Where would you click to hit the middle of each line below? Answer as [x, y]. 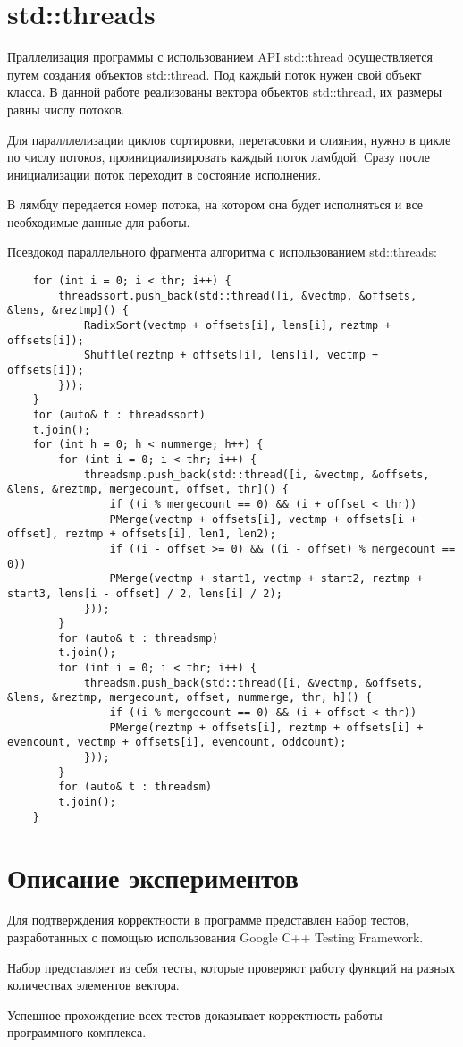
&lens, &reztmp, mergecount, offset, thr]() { [148, 490]
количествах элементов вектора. [93, 985]
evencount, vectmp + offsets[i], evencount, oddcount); [177, 743]
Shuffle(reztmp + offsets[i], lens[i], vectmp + [231, 355]
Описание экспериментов [153, 877]
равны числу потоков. [66, 109]
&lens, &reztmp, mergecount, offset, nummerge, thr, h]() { [190, 698]
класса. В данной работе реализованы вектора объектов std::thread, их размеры [225, 92]
